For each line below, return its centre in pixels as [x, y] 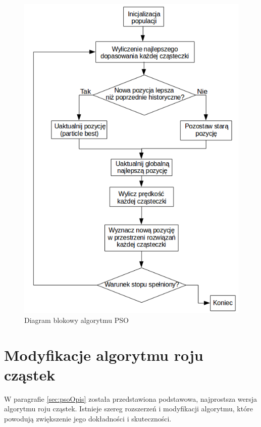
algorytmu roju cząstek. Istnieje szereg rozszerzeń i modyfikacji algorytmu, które [128, 409]
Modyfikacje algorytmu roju [104, 354]
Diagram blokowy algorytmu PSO [76, 320]
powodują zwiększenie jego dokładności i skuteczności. [88, 419]
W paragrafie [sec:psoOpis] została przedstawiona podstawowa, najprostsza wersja [131, 398]
